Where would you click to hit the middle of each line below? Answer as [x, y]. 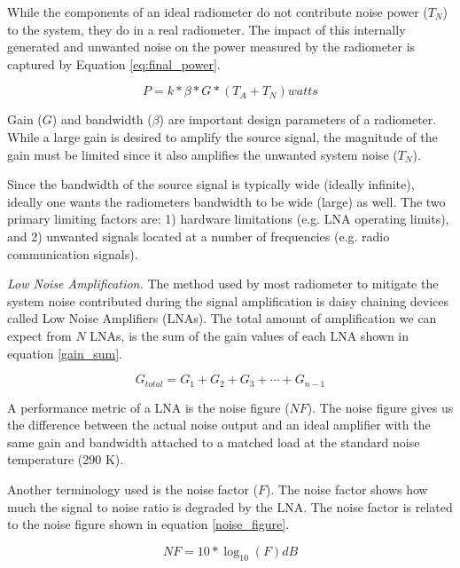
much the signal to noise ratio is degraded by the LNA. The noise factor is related [230, 506]
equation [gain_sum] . [65, 353]
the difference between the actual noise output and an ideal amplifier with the [219, 425]
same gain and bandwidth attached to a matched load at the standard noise [214, 442]
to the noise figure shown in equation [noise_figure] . [148, 524]
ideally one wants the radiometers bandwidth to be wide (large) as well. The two [226, 201]
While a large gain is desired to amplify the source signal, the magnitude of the [222, 136]
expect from [39, 335]
